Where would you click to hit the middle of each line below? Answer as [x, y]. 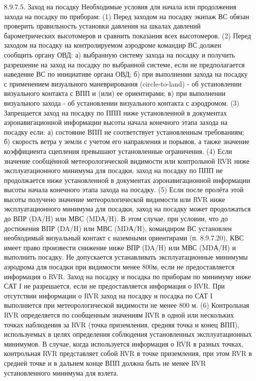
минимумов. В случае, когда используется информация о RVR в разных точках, [124, 343]
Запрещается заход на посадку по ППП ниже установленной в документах [115, 112]
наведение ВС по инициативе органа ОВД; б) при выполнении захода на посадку [126, 74]
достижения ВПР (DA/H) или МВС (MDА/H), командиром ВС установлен [118, 228]
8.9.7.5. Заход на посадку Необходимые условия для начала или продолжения [120, 6]
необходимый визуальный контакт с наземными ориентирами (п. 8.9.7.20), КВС [124, 238]
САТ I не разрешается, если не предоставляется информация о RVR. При [114, 286]
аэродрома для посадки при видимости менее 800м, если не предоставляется [119, 267]
